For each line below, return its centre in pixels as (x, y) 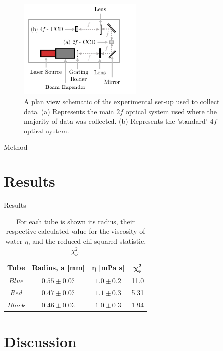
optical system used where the (171, 111)
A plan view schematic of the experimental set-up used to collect (122, 101)
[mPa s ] (111, 268)
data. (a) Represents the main (69, 111)
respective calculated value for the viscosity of (75, 231)
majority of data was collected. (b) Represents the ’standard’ (116, 121)
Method (16, 147)
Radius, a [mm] (58, 268)
